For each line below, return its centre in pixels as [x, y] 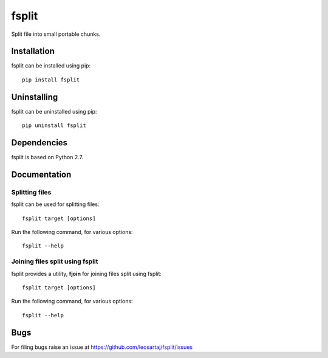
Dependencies [39, 143]
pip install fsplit [51, 80]
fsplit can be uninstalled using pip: [54, 111]
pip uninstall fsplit [54, 126]
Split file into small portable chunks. [56, 34]
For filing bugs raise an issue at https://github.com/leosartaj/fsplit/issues [102, 347]
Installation [33, 51]
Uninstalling [35, 97]
